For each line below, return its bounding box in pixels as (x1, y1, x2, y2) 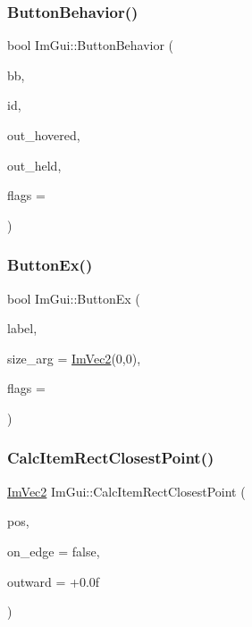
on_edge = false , (7, 541, 100, 560)
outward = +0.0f (7, 572, 100, 590)
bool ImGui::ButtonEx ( (7, 288, 140, 307)
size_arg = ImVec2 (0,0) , (7, 348, 141, 367)
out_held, (7, 155, 62, 174)
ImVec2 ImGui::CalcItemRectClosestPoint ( (7, 481, 246, 500)
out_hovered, (7, 126, 80, 144)
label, (7, 319, 38, 338)
